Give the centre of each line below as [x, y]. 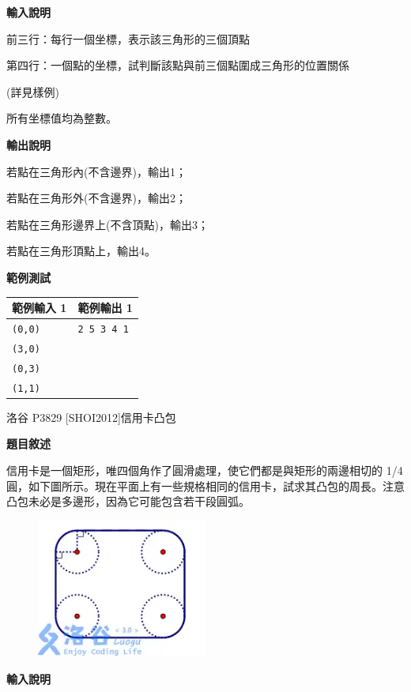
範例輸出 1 [105, 308]
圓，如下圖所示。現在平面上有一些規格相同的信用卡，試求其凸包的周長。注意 [205, 485]
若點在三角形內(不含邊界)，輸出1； [96, 171]
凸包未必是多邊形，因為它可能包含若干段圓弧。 [128, 501]
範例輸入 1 [40, 308]
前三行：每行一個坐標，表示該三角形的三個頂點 [128, 38]
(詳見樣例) [33, 91]
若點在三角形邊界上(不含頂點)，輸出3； [107, 224]
